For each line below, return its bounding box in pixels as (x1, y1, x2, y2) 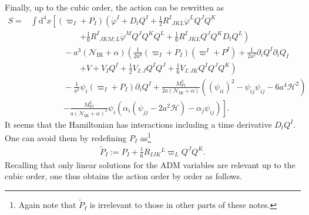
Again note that (18, 199, 76, 211)
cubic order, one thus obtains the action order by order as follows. (5, 170, 242, 182)
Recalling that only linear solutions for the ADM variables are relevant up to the (5, 158, 295, 170)
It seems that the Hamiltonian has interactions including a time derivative (5, 118, 272, 130)
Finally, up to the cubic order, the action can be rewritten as (5, 1, 224, 13)
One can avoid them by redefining (5, 132, 127, 144)
